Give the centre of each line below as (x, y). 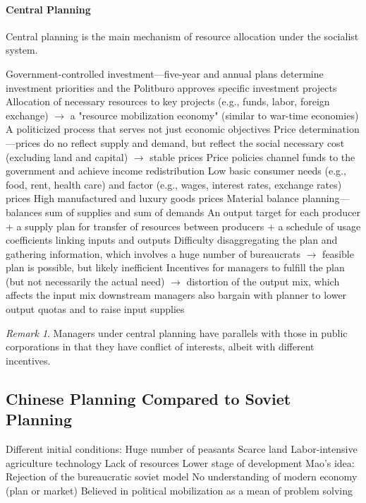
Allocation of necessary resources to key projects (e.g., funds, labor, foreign (168, 101)
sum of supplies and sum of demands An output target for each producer (203, 212)
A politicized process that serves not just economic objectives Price (151, 129)
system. (22, 50)
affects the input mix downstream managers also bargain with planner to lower (176, 295)
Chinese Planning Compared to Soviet (148, 398)
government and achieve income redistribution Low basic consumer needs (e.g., (176, 171)
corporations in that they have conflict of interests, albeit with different (160, 347)
